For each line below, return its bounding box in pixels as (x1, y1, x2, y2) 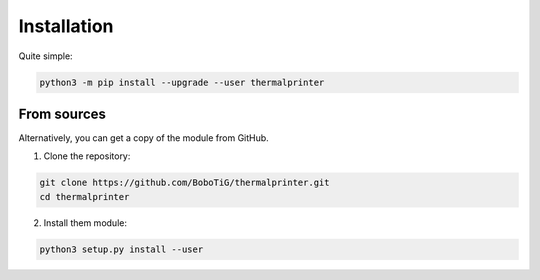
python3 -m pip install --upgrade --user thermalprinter (39, 76, 325, 88)
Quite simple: (18, 50, 74, 62)
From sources (18, 105, 107, 122)
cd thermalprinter (39, 191, 130, 202)
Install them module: (43, 216, 127, 229)
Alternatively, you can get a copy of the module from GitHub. (18, 132, 269, 144)
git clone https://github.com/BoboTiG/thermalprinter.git (39, 177, 330, 189)
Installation (18, 15, 114, 37)
